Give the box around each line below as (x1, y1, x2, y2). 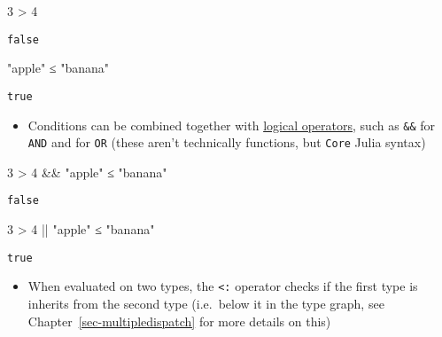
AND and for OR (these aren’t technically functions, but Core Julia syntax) (27, 133, 426, 152)
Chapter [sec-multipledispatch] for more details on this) (27, 311, 331, 330)
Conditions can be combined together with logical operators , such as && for (27, 115, 436, 134)
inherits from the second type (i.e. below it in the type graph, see (27, 294, 384, 312)
